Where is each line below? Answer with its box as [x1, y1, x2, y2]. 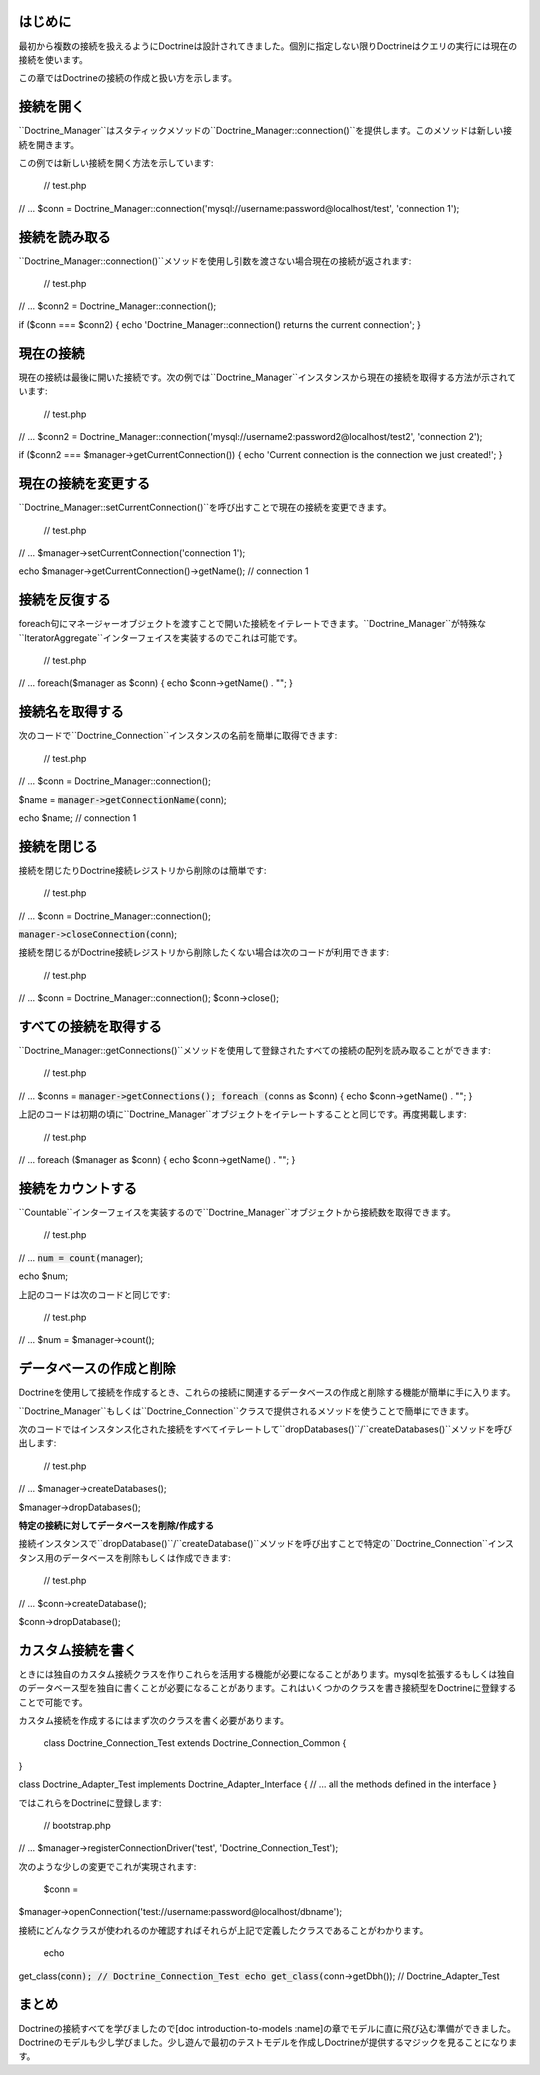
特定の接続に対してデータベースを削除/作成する [18, 1519, 215, 1531]
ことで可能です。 [18, 1696, 89, 1708]
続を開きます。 [18, 138, 80, 150]
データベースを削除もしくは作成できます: [61, 1551, 232, 1564]
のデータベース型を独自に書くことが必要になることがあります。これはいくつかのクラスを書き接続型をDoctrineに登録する [18, 1682, 517, 1694]
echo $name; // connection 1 [18, 811, 137, 824]
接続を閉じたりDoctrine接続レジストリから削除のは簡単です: [18, 864, 267, 876]
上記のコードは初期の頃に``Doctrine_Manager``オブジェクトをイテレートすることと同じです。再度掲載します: [18, 1108, 467, 1120]
